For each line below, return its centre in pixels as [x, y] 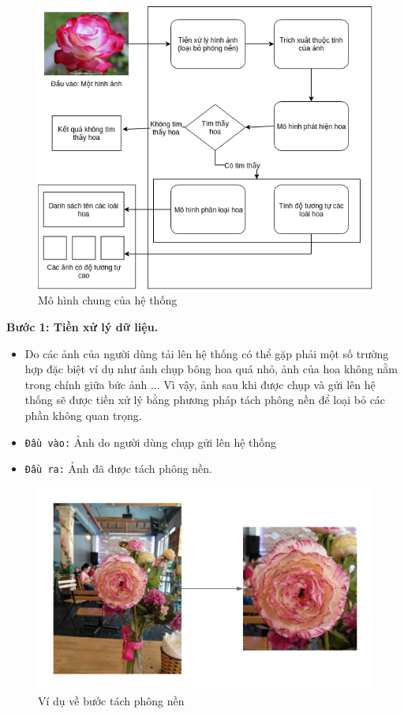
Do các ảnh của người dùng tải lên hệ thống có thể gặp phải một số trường [207, 353]
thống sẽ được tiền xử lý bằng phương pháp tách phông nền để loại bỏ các [205, 400]
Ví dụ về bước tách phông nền [111, 700]
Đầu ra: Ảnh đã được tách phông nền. [119, 468]
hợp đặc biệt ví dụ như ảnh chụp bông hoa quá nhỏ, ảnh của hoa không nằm [211, 369]
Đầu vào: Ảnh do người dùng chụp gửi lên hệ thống [151, 442]
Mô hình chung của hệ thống [108, 300]
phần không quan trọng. [83, 415]
